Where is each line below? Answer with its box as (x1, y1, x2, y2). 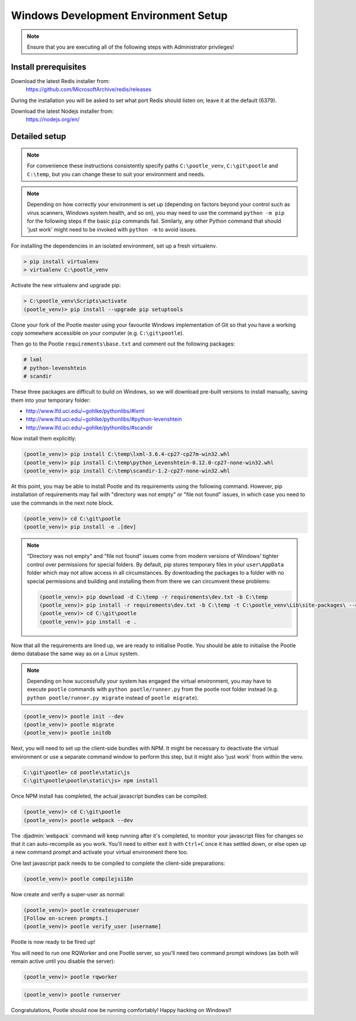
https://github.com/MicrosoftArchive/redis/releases (26, 86, 151, 93)
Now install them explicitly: (11, 435, 77, 442)
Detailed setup (11, 131, 66, 142)
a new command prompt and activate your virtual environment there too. (11, 849, 189, 856)
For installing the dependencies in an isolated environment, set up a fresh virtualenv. (11, 242, 218, 249)
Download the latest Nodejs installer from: (11, 107, 114, 115)
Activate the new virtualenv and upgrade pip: (11, 282, 121, 289)
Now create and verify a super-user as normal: (11, 890, 126, 898)
